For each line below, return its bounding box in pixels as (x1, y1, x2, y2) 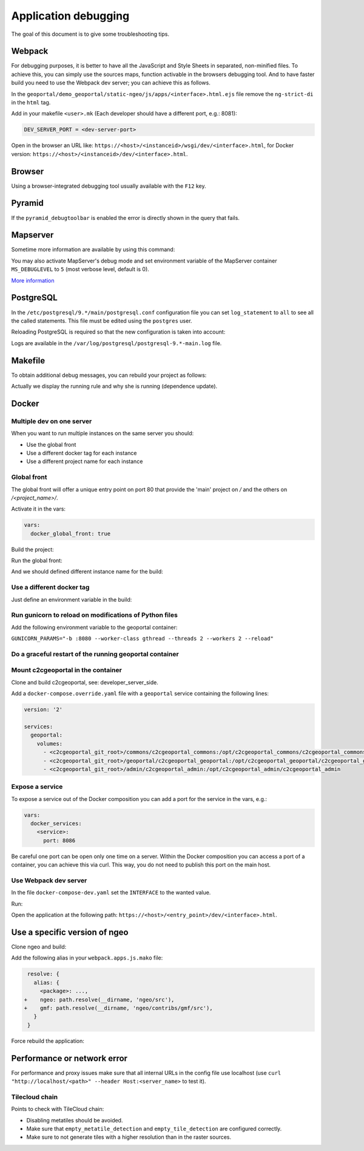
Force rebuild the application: (11, 1037, 84, 1045)
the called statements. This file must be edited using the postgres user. (11, 317, 192, 325)
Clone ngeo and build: (11, 943, 67, 950)
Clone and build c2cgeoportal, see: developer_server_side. (11, 678, 159, 686)
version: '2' (24, 706, 63, 713)
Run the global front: (11, 557, 63, 565)
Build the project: (11, 546, 54, 553)
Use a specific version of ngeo (11, 927, 129, 937)
